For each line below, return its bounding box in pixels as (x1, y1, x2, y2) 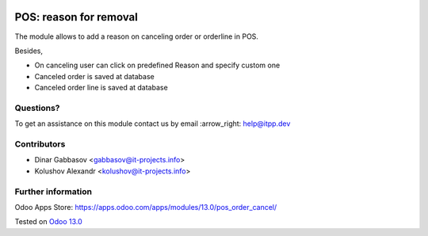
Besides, (14, 46, 44, 55)
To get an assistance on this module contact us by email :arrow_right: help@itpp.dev (14, 119, 291, 128)
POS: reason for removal (14, 10, 138, 24)
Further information (14, 186, 93, 197)
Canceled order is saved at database (34, 71, 155, 81)
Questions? (14, 102, 60, 113)
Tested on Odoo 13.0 (14, 217, 82, 226)
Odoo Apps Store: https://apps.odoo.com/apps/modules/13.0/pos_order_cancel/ (14, 202, 277, 211)
